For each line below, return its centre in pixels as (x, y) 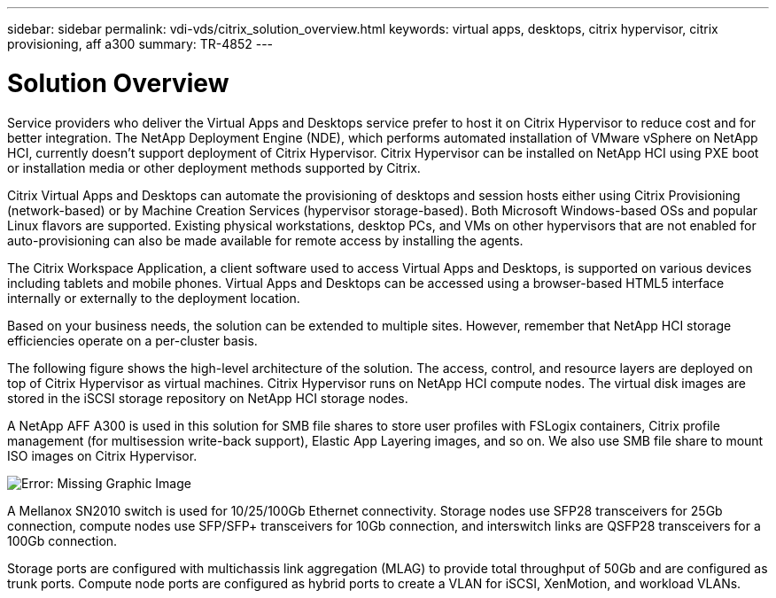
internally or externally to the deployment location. (154, 298)
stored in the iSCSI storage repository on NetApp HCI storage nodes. (208, 398)
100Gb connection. (62, 540)
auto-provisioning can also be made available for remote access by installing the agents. (265, 240)
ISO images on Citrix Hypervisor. (102, 455)
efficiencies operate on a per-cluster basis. (132, 340)
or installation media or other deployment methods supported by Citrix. (214, 167)
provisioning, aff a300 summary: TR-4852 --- (140, 44)
